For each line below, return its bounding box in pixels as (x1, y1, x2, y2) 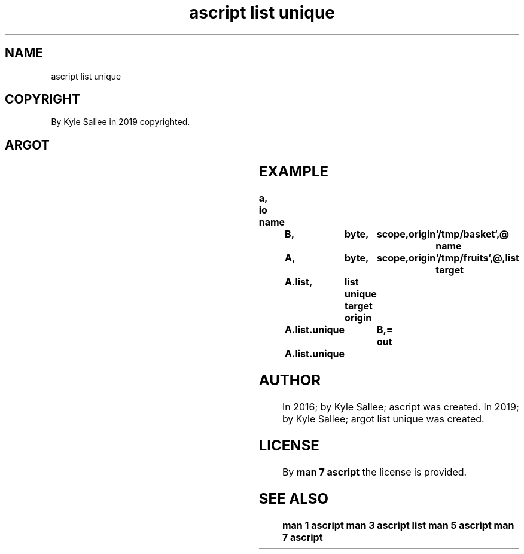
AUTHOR (258, 372, 321, 389)
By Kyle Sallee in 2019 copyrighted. (51, 117, 190, 127)
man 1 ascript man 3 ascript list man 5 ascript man (282, 519, 514, 531)
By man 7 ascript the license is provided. (282, 465, 467, 478)
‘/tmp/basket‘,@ (435, 228, 509, 241)
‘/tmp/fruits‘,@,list (435, 252, 519, 264)
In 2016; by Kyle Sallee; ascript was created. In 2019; (282, 401, 519, 413)
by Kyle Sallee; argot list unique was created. (282, 413, 485, 425)
